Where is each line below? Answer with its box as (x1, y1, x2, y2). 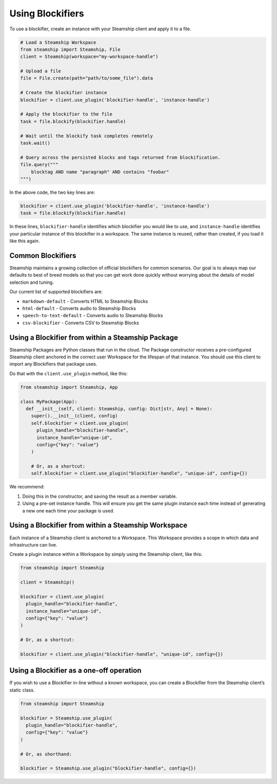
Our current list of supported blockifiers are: (9, 288, 103, 295)
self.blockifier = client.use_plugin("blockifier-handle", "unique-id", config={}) (31, 470, 248, 477)
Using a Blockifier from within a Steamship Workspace (9, 521, 187, 530)
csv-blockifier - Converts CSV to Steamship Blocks (22, 319, 140, 326)
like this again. (9, 238, 40, 244)
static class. (9, 687, 35, 693)
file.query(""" (20, 162, 58, 168)
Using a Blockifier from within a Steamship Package (9, 333, 179, 342)
